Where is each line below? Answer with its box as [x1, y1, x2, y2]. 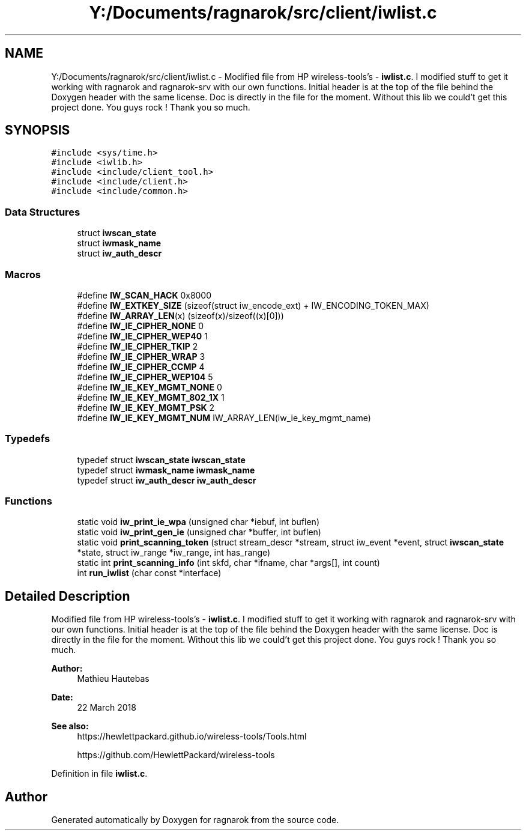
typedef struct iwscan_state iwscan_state [77, 454, 246, 465]
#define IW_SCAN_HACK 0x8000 [77, 290, 212, 300]
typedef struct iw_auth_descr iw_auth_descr [77, 475, 256, 485]
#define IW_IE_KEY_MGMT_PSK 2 [77, 402, 215, 413]
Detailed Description [5, 588, 130, 604]
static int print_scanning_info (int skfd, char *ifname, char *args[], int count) [77, 557, 380, 568]
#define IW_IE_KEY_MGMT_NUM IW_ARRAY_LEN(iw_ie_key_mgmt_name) [77, 412, 371, 423]
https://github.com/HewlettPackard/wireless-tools [77, 750, 275, 761]
